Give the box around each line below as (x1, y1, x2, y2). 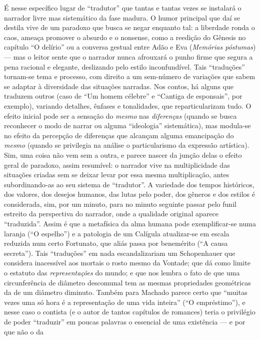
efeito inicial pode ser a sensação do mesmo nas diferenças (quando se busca (4, 110, 237, 121)
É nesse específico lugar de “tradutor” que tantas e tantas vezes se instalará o (4, 3, 241, 13)
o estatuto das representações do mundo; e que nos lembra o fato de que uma (4, 267, 240, 278)
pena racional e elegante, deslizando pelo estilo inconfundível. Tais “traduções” (4, 61, 245, 72)
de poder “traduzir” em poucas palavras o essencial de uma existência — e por (4, 316, 245, 326)
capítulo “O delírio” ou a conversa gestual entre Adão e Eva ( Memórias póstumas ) (4, 42, 256, 52)
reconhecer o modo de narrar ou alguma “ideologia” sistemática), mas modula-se (4, 120, 251, 131)
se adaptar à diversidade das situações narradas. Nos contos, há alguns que (4, 81, 233, 91)
